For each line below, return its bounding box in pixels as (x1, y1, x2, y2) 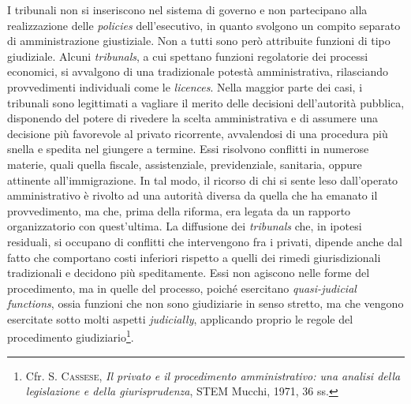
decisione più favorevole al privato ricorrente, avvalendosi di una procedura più (7, 125, 388, 141)
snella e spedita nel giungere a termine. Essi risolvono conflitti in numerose (7, 140, 369, 157)
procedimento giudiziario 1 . (7, 327, 134, 346)
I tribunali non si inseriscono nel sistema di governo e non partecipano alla (7, 2, 368, 17)
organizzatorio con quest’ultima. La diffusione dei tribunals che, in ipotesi (7, 218, 362, 234)
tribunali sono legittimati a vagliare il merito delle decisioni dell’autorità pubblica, (7, 94, 405, 110)
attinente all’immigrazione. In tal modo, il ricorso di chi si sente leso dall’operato (7, 171, 398, 188)
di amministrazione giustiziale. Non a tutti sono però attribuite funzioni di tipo (7, 32, 390, 49)
